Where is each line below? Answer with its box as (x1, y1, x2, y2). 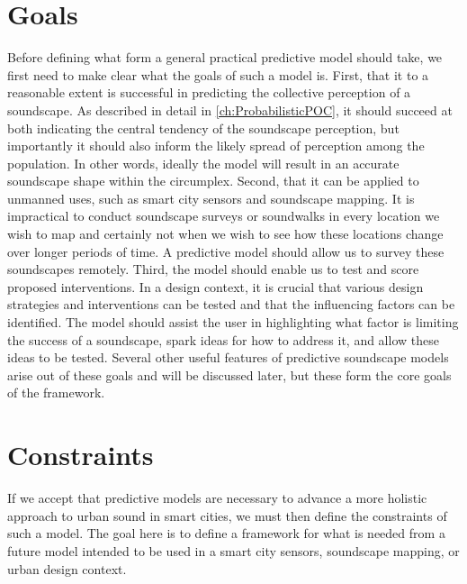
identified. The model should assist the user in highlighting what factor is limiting (7, 313, 459, 332)
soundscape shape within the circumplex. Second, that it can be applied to (7, 171, 419, 190)
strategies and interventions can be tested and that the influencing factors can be (7, 295, 455, 314)
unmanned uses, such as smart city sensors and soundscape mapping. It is (7, 188, 415, 207)
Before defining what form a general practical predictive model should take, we (7, 48, 443, 67)
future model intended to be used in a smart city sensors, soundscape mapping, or (7, 541, 460, 560)
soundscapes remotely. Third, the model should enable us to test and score (7, 260, 419, 278)
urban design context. (7, 559, 127, 578)
